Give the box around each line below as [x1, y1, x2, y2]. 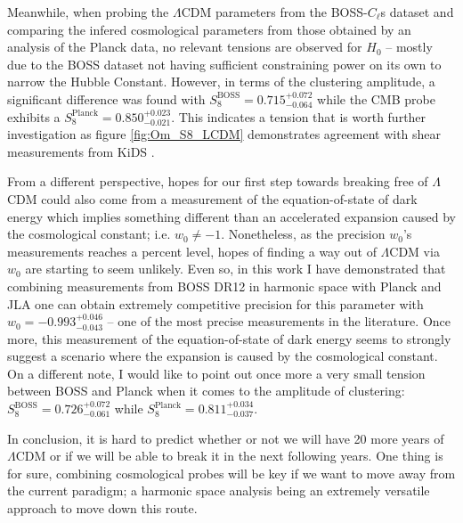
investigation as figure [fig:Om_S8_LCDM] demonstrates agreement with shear [7, 125, 442, 143]
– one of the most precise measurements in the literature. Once [107, 312, 451, 331]
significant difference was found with [7, 89, 206, 108]
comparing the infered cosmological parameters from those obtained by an [7, 20, 411, 38]
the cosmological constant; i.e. [7, 225, 171, 243]
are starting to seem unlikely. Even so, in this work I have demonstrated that [25, 259, 446, 278]
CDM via [389, 241, 440, 260]
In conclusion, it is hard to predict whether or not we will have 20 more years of [7, 429, 444, 447]
